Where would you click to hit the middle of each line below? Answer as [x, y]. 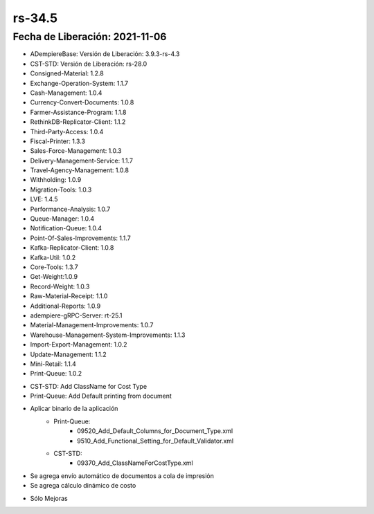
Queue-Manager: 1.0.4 [62, 219]
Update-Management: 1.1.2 [68, 354]
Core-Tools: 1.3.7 [54, 267]
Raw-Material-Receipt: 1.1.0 [69, 296]
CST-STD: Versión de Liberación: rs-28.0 [89, 64]
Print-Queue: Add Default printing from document [101, 396]
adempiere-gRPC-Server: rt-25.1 [76, 315]
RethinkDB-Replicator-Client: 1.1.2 [78, 122]
